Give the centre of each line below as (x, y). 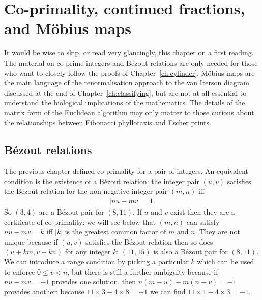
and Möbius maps (68, 28)
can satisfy (203, 221)
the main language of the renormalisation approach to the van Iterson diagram (127, 83)
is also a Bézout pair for (191, 251)
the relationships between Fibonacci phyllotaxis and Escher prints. (108, 122)
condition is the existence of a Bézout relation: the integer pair (102, 181)
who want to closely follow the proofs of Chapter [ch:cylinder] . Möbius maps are (129, 72)
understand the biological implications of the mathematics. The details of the (125, 102)
